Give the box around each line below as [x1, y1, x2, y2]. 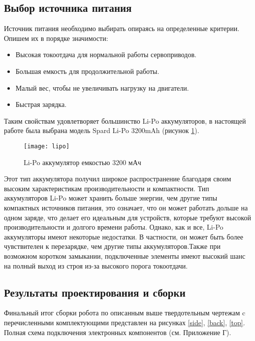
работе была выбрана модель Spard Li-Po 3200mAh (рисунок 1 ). [4, 125, 199, 136]
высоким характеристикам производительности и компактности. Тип [4, 183, 209, 193]
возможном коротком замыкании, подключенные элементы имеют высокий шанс [4, 250, 246, 261]
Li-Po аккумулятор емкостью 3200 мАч [24, 157, 141, 167]
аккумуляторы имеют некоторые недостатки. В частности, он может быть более [4, 231, 243, 241]
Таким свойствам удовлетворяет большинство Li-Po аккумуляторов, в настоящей [4, 115, 246, 126]
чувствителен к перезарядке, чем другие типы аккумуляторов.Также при [4, 241, 221, 251]
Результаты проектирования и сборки [4, 284, 186, 300]
